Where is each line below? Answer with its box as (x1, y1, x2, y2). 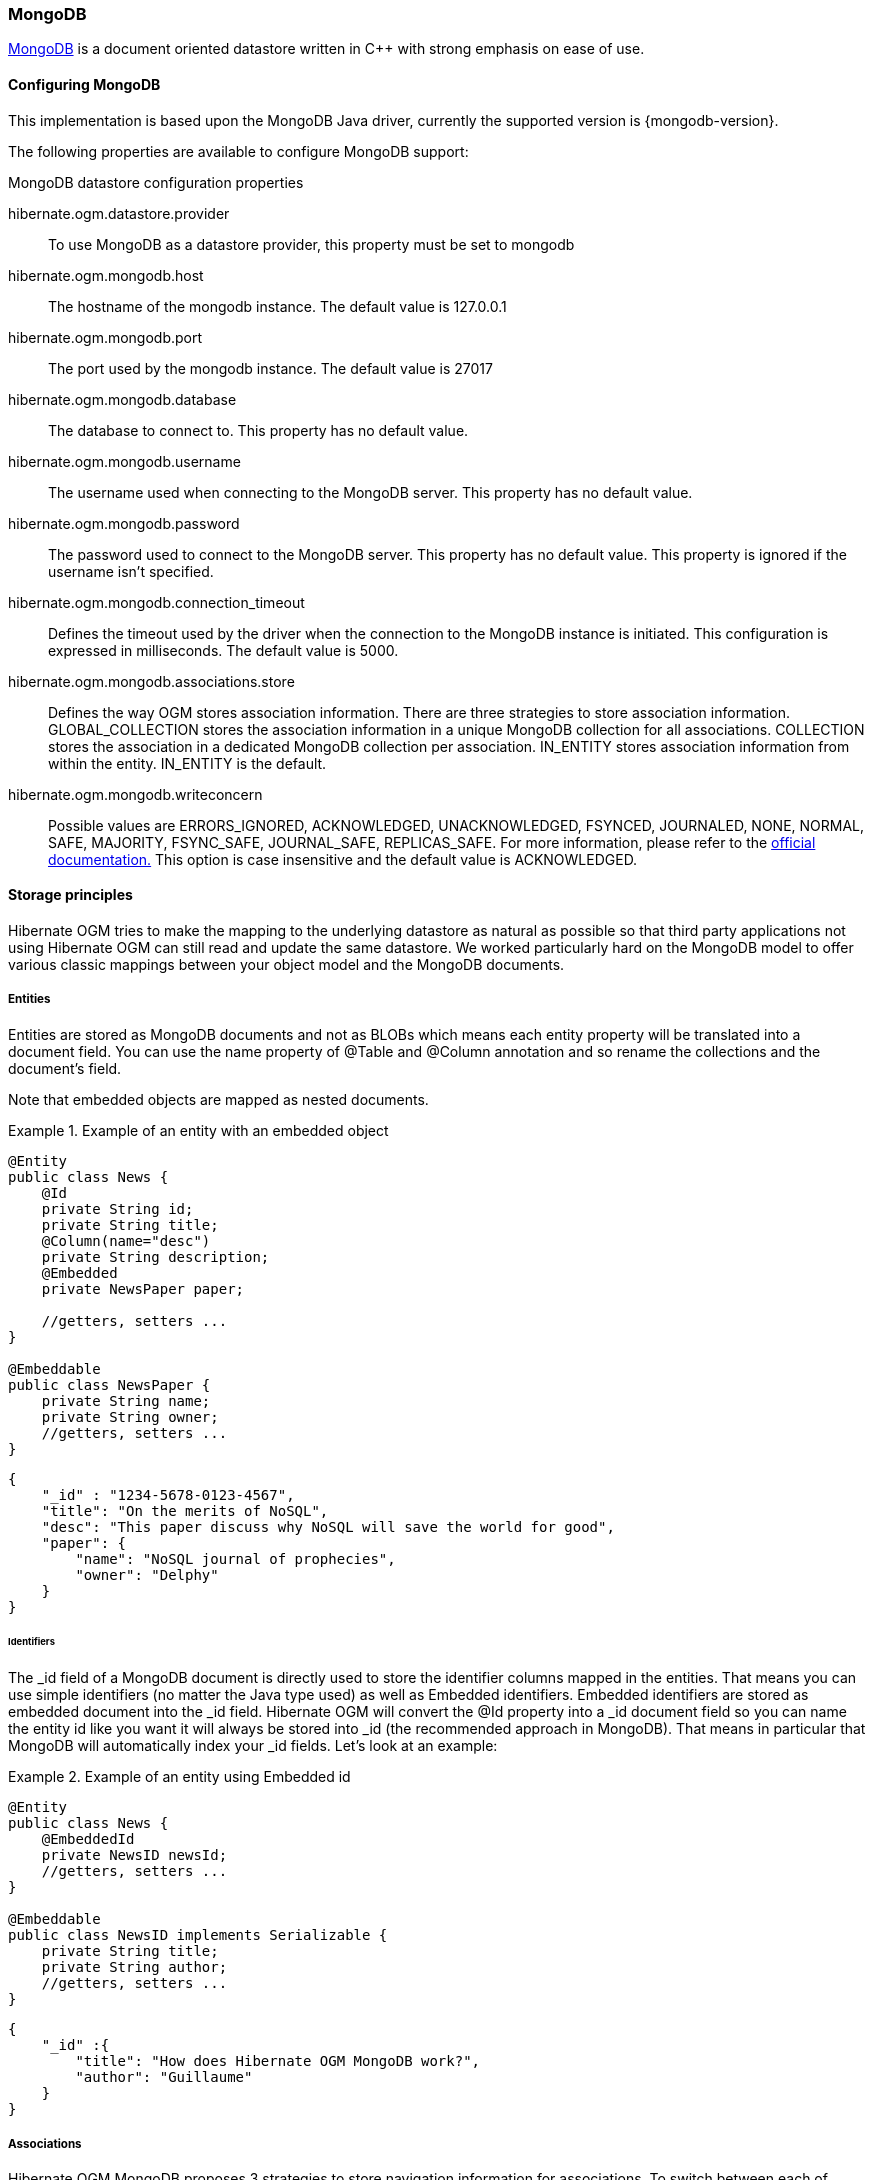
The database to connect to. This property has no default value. (48, 421, 469, 439)
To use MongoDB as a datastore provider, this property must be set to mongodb (48, 235, 575, 253)
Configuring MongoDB (8, 75, 161, 93)
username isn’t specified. (48, 562, 214, 580)
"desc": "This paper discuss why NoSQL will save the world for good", (41, 1518, 615, 1535)
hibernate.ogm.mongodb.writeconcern (8, 785, 263, 803)
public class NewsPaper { (8, 1376, 211, 1393)
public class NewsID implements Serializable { (8, 1927, 388, 1944)
